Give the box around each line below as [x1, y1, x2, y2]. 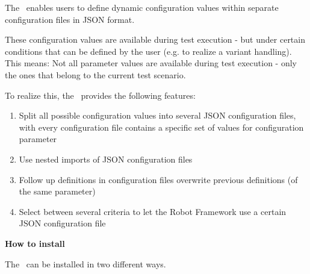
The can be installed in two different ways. [5, 257, 166, 270]
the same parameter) [19, 185, 96, 198]
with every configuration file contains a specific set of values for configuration [19, 120, 304, 133]
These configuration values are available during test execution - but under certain [5, 33, 305, 46]
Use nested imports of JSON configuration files [19, 152, 193, 165]
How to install [5, 237, 65, 249]
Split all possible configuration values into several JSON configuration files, [19, 109, 296, 122]
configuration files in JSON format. [5, 13, 135, 25]
